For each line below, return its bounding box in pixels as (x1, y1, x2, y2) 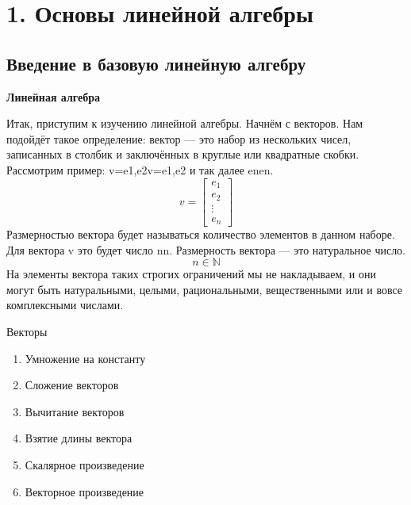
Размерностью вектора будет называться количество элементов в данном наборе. (6, 226, 395, 243)
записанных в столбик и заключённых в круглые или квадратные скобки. (6, 146, 359, 163)
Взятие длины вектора (25, 430, 133, 446)
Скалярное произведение (25, 456, 144, 472)
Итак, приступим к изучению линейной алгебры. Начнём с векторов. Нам (6, 115, 363, 132)
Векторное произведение (25, 483, 144, 499)
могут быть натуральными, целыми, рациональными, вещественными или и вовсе (6, 281, 403, 297)
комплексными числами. (6, 296, 124, 313)
